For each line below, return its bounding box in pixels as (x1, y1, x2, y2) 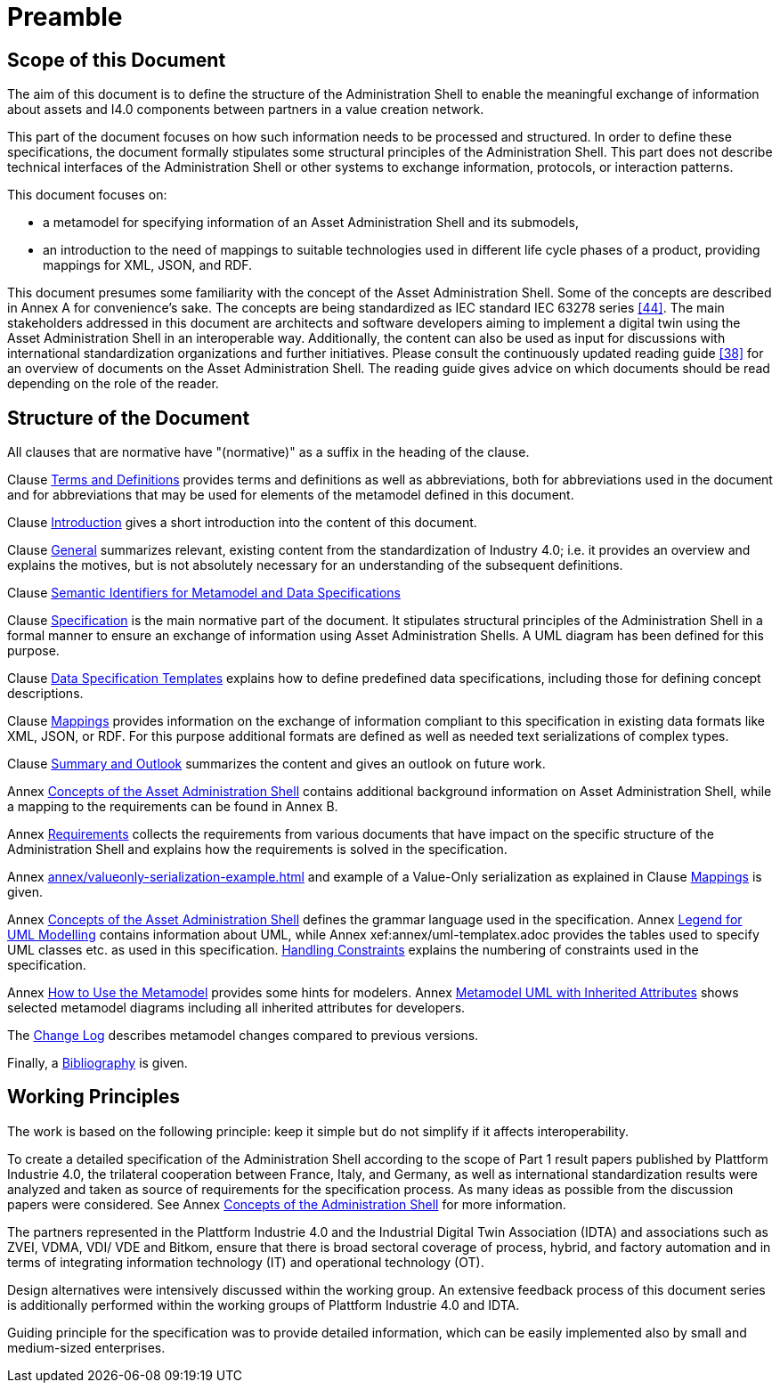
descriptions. (7, 686, 84, 702)
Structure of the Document (7, 406, 250, 429)
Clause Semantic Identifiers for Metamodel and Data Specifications (7, 585, 401, 601)
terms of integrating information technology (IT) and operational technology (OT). (7, 1254, 484, 1270)
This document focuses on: (7, 187, 167, 203)
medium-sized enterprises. (7, 1339, 166, 1355)
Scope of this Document (7, 48, 226, 71)
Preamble (7, 2, 123, 32)
